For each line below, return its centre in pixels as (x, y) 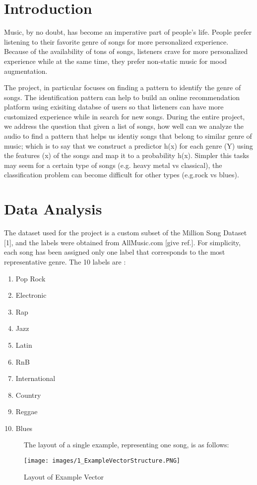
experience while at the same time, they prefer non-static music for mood (116, 61)
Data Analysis (53, 209)
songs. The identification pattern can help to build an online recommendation (122, 97)
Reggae (27, 411)
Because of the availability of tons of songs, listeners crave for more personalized (126, 51)
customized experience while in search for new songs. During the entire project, (125, 116)
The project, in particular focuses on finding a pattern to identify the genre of (123, 87)
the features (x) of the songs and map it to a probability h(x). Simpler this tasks (127, 155)
